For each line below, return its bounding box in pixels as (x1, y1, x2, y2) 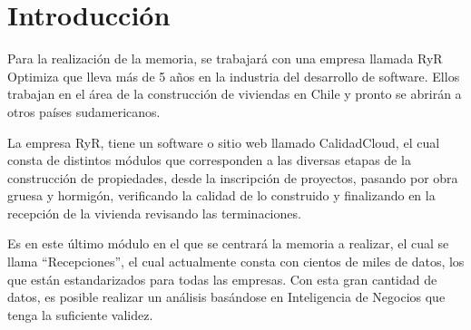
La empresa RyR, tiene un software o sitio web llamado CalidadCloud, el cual (7, 132, 440, 151)
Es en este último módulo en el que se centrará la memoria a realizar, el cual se (7, 234, 449, 253)
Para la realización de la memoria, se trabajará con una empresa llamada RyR (7, 49, 443, 68)
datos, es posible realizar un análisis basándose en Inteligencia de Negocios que (7, 287, 446, 306)
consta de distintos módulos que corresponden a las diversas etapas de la (7, 150, 411, 170)
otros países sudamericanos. (7, 102, 161, 121)
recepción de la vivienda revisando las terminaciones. (7, 203, 301, 222)
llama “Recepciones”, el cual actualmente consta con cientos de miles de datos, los (7, 252, 465, 271)
